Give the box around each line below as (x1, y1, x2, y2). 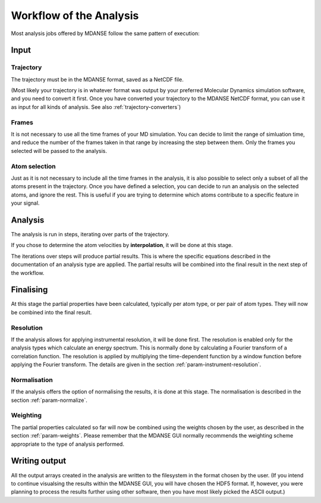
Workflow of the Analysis (11, 9, 139, 22)
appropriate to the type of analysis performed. (11, 440, 125, 448)
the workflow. (11, 269, 45, 276)
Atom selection (11, 162, 56, 170)
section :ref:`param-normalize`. (11, 396, 87, 404)
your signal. (11, 199, 40, 207)
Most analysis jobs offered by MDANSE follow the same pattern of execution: (11, 30, 200, 37)
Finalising (11, 285, 48, 295)
